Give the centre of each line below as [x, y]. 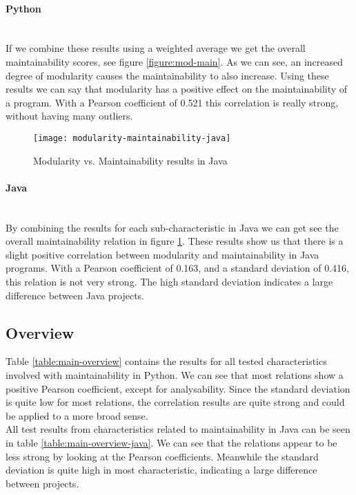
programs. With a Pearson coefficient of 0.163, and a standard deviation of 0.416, [177, 268]
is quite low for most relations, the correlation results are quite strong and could [175, 402]
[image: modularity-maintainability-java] [132, 138]
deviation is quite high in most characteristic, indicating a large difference [161, 470]
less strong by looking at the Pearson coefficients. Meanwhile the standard [162, 456]
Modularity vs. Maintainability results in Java [130, 160]
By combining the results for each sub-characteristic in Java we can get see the [172, 227]
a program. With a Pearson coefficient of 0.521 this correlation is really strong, [172, 102]
